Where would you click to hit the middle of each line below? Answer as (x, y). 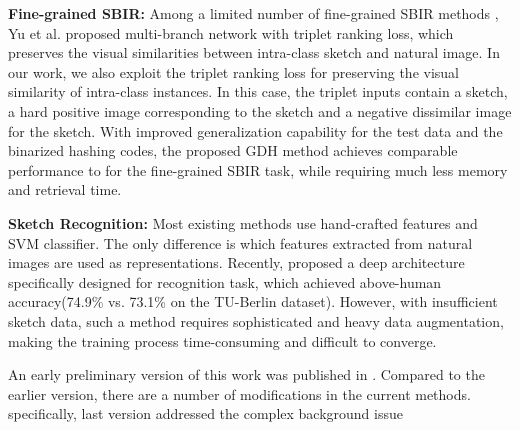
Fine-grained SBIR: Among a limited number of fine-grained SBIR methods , (253, 13)
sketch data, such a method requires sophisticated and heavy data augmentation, (256, 320)
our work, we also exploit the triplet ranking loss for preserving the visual (234, 71)
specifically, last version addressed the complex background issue (205, 413)
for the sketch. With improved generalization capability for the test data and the (255, 130)
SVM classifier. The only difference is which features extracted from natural (240, 242)
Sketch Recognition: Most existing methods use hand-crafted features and (243, 222)
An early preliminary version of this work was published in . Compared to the (246, 374)
